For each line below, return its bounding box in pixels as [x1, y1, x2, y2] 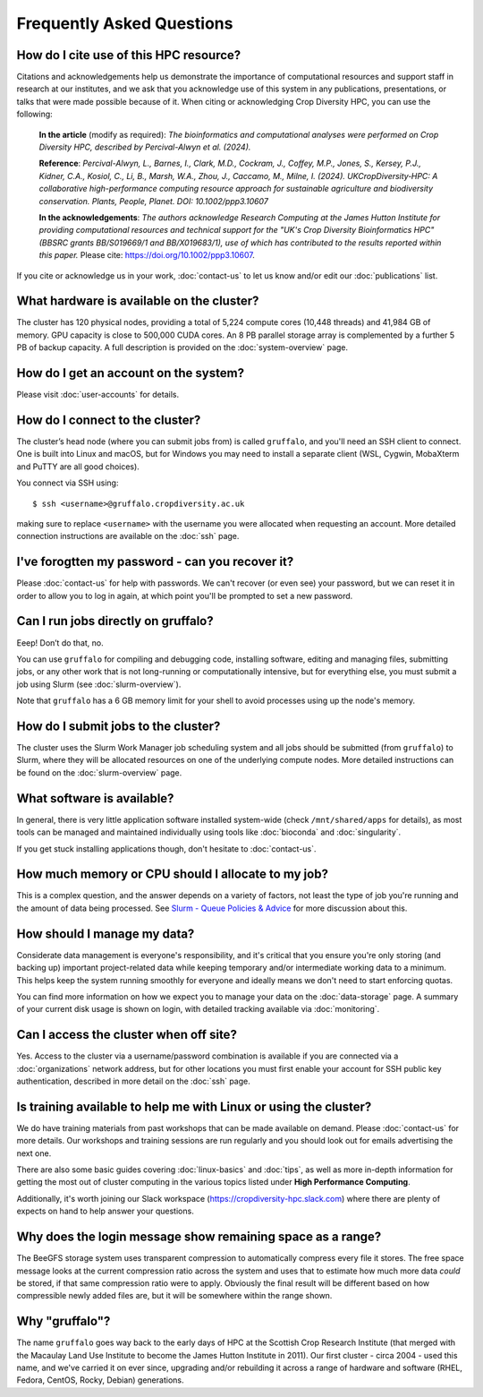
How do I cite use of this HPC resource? [16, 47, 241, 63]
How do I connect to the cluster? [16, 412, 201, 427]
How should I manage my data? [16, 926, 195, 941]
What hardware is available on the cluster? [16, 294, 259, 309]
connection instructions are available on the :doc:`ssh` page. [16, 531, 240, 542]
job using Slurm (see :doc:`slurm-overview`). [16, 679, 182, 690]
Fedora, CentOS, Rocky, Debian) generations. [16, 1375, 184, 1385]
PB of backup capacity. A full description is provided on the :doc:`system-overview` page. [16, 342, 349, 353]
